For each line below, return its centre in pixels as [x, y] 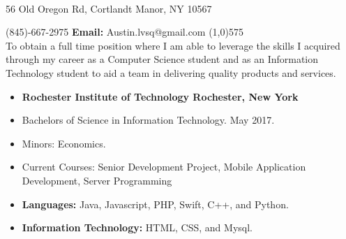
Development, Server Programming [97, 180]
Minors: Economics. [64, 143]
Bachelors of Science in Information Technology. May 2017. [148, 120]
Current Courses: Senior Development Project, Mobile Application [164, 167]
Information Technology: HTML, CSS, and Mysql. [137, 227]
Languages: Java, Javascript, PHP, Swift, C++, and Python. [155, 204]
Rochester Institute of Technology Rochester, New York [160, 96]
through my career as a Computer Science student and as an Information [162, 59]
